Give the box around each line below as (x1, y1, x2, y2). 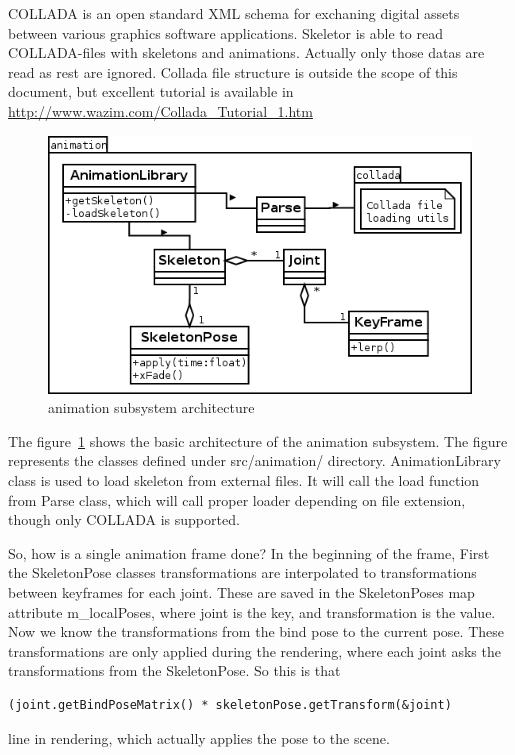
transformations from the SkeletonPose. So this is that (8, 660, 341, 681)
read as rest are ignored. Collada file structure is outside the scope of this (8, 61, 458, 82)
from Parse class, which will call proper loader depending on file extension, (8, 489, 466, 510)
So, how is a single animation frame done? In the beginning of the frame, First (8, 542, 490, 563)
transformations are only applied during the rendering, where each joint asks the (8, 640, 501, 661)
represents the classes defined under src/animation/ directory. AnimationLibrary (8, 450, 501, 471)
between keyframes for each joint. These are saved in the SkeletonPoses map (8, 581, 475, 602)
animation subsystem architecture (48, 397, 255, 418)
